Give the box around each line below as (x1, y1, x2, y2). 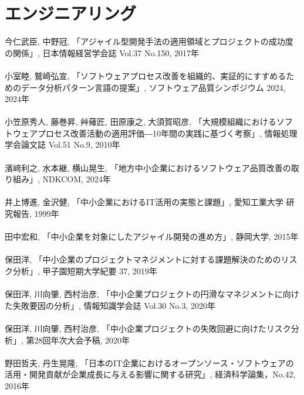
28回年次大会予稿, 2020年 (34, 333, 130, 346)
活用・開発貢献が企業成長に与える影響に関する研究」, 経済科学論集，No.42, (5, 368, 296, 380)
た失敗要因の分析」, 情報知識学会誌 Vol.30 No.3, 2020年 (5, 299, 215, 311)
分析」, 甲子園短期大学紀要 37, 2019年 (12, 265, 157, 277)
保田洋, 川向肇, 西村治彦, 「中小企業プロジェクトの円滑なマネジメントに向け (5, 288, 299, 300)
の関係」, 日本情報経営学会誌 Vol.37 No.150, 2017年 (5, 46, 199, 59)
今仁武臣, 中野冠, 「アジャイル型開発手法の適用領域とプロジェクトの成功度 (5, 35, 293, 47)
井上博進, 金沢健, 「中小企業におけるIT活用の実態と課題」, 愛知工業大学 (5, 196, 283, 208)
